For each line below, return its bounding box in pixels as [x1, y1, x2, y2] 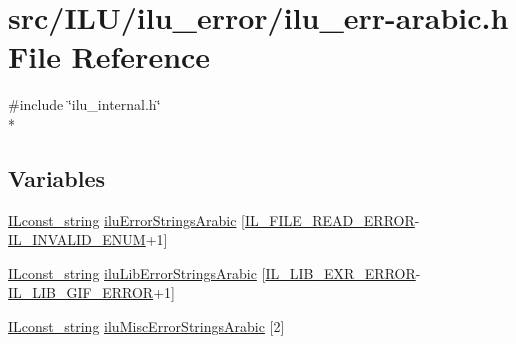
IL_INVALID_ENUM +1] [8, 229, 168, 250]
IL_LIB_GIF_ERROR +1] [8, 282, 175, 303]
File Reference [8, 36, 211, 77]
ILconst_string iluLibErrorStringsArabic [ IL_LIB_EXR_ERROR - [8, 262, 421, 283]
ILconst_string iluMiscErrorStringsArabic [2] [8, 316, 285, 337]
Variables [8, 162, 106, 193]
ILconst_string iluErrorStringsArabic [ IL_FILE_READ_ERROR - [8, 209, 420, 230]
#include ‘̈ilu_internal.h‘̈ [8, 94, 161, 115]
